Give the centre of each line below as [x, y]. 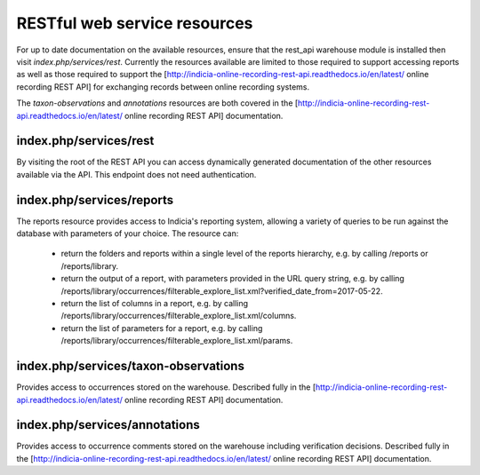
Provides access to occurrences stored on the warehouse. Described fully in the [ [166, 387]
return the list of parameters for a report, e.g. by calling [162, 328]
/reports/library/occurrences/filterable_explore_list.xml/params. [177, 341]
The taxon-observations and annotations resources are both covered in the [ [157, 103]
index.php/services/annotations [108, 425]
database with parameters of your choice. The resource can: [128, 234]
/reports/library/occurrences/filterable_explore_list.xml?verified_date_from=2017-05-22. [222, 291]
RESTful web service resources [135, 23]
